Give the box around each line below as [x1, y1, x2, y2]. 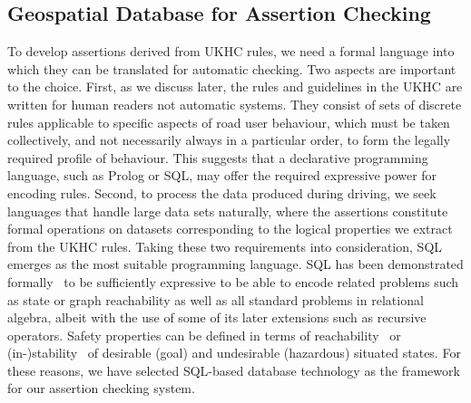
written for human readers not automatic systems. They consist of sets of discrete [7, 94, 462, 113]
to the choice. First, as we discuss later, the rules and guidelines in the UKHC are [7, 77, 463, 96]
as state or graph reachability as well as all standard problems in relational [7, 290, 424, 309]
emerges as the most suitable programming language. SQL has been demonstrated [7, 254, 464, 273]
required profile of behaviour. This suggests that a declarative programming [7, 148, 428, 167]
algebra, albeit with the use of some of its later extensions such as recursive [7, 308, 427, 327]
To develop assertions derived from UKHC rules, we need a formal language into [7, 42, 455, 61]
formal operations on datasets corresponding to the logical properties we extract [7, 219, 453, 238]
